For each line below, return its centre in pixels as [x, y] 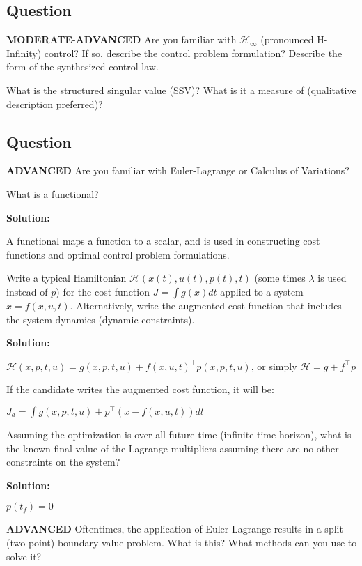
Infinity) [24, 53]
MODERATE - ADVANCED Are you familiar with [121, 39]
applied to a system [262, 291]
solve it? [24, 556]
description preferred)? [55, 104]
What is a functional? [53, 193]
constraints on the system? [63, 462]
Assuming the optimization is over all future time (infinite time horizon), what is [179, 434]
